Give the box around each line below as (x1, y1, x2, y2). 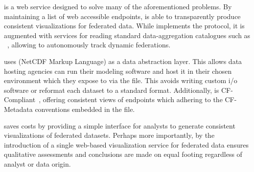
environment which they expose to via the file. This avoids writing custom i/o (4, 75, 237, 86)
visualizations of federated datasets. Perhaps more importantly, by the (4, 130, 215, 140)
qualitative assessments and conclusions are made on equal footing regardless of (4, 149, 242, 159)
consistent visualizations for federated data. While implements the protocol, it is (4, 21, 245, 31)
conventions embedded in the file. (35, 104, 135, 114)
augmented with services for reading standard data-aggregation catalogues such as (4, 30, 251, 40)
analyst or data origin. (4, 158, 71, 169)
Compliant (4, 94, 36, 105)
